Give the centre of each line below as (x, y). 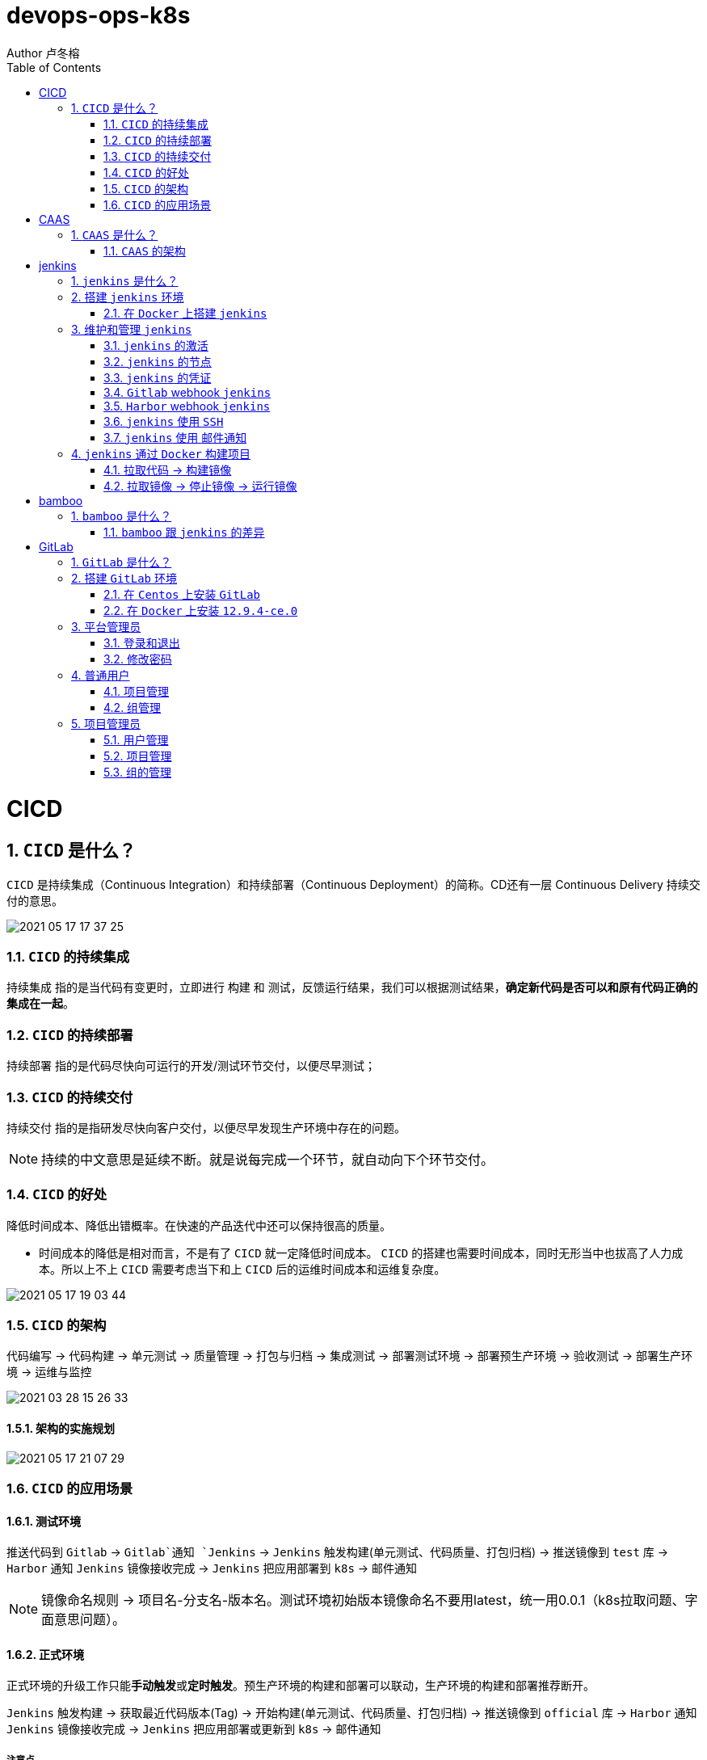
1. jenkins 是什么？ (125, 280)
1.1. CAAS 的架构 (145, 251)
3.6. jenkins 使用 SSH (164, 421)
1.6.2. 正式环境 (46, 1654)
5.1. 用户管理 (136, 739)
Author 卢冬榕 (43, 53)
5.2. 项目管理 (138, 756)
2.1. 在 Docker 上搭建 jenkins (185, 313)
